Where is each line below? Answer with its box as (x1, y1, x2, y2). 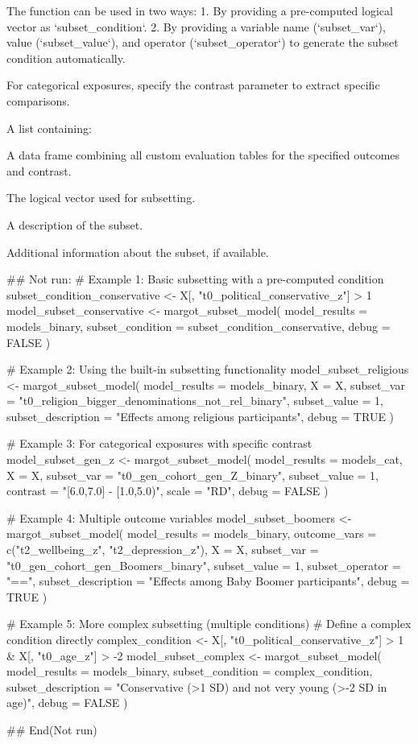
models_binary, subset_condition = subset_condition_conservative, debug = (6, 317, 391, 334)
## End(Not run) (6, 721, 97, 738)
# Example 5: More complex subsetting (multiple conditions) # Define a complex (6, 615, 412, 632)
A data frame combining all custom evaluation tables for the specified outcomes (6, 147, 400, 163)
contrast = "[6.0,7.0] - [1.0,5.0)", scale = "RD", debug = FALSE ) (6, 482, 329, 499)
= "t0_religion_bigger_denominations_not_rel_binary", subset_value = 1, (6, 392, 383, 409)
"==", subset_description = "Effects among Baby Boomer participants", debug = (6, 572, 410, 589)
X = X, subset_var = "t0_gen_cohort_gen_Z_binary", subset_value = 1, (6, 466, 379, 483)
